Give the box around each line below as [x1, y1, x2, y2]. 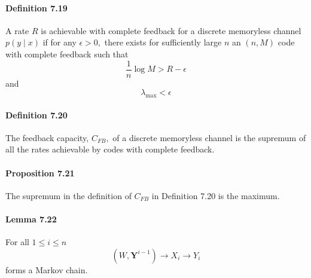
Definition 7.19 [5, 1, 68, 14]
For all [5, 236, 29, 248]
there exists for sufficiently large [104, 36, 222, 48]
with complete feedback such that [5, 47, 129, 60]
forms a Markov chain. [5, 263, 88, 276]
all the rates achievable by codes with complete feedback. [5, 143, 215, 155]
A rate [5, 24, 29, 36]
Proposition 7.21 [5, 166, 75, 179]
